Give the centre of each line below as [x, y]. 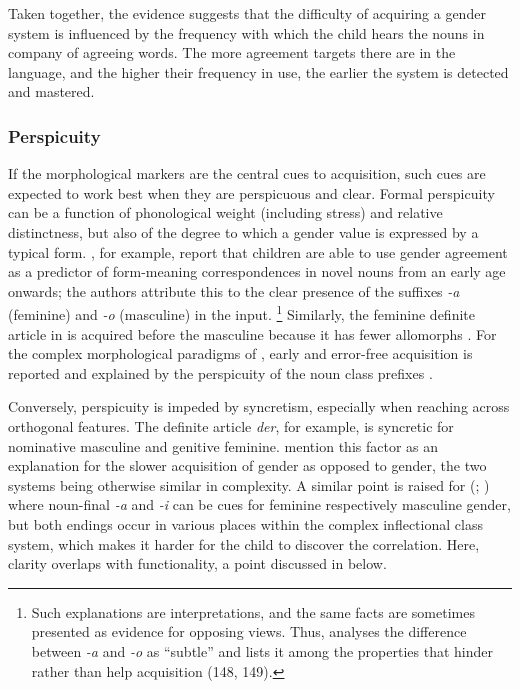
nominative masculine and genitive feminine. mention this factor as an [223, 445]
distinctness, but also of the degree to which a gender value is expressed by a [243, 231]
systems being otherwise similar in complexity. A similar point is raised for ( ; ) [249, 484]
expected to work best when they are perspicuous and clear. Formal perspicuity [251, 192]
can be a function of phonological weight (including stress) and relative [225, 212]
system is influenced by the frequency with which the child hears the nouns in [246, 32]
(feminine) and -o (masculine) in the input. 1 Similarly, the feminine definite [241, 312]
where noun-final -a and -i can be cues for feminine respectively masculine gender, [259, 504]
